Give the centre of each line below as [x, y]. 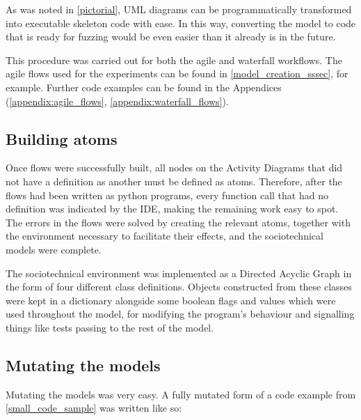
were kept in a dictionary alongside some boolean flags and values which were [171, 300]
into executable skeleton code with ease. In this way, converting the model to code [181, 23]
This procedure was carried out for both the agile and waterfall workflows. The [174, 60]
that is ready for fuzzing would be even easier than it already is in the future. [171, 37]
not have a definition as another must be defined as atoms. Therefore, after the [174, 181]
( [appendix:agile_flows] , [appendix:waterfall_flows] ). [117, 101]
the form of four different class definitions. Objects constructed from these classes [179, 287]
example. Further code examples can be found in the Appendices [144, 87]
